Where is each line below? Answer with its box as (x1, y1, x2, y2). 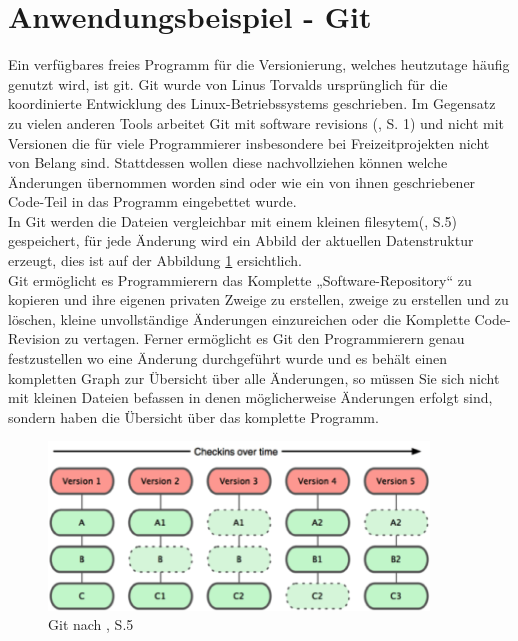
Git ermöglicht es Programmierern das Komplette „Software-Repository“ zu (8, 269, 472, 290)
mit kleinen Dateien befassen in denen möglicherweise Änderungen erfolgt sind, (8, 387, 493, 408)
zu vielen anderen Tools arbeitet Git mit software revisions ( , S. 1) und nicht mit (8, 112, 505, 133)
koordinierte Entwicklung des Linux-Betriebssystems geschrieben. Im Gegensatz (8, 93, 496, 114)
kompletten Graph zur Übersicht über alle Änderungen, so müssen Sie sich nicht (8, 367, 500, 388)
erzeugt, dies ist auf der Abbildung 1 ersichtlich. (8, 250, 302, 271)
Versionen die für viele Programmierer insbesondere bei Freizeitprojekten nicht (8, 132, 490, 153)
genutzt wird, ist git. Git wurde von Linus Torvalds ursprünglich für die (8, 73, 448, 94)
